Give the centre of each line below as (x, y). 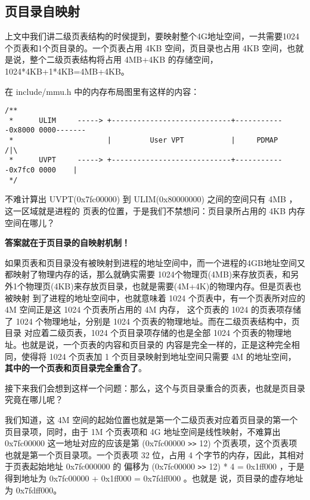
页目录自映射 (42, 11)
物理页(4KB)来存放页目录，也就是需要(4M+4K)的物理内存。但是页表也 (163, 286)
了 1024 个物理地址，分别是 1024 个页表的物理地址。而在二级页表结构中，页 (152, 321)
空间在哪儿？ (30, 222)
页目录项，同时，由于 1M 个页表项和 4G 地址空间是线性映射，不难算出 (143, 431)
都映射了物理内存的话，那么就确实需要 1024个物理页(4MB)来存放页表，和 (148, 274)
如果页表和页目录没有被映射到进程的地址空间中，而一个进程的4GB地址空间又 (155, 262)
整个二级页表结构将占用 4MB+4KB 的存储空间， (124, 59)
